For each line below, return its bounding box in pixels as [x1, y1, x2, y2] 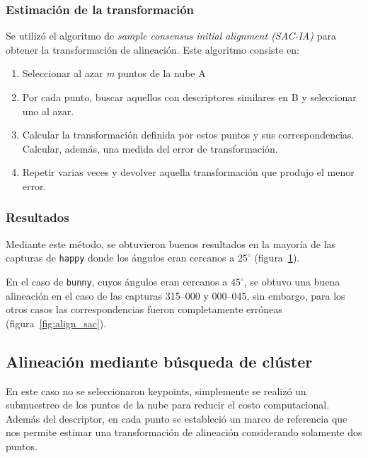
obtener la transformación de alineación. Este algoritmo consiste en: [6, 42, 299, 57]
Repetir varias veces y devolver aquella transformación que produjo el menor [22, 165, 355, 180]
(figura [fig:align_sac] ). [6, 315, 107, 330]
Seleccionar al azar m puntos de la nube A [22, 66, 206, 81]
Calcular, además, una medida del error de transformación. [22, 141, 278, 155]
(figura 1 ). [254, 250, 300, 265]
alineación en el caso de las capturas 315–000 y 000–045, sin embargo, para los [6, 288, 345, 303]
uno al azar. [22, 103, 74, 118]
